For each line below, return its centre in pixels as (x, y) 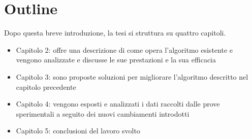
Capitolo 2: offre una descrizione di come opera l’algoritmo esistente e (124, 49)
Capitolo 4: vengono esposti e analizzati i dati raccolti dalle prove (118, 104)
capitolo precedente (46, 86)
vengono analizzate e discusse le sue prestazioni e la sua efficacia (116, 60)
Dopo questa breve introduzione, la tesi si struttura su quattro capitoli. (115, 33)
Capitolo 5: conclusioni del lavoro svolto (78, 131)
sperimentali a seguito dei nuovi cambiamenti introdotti (103, 113)
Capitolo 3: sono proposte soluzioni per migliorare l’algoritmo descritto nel (132, 76)
